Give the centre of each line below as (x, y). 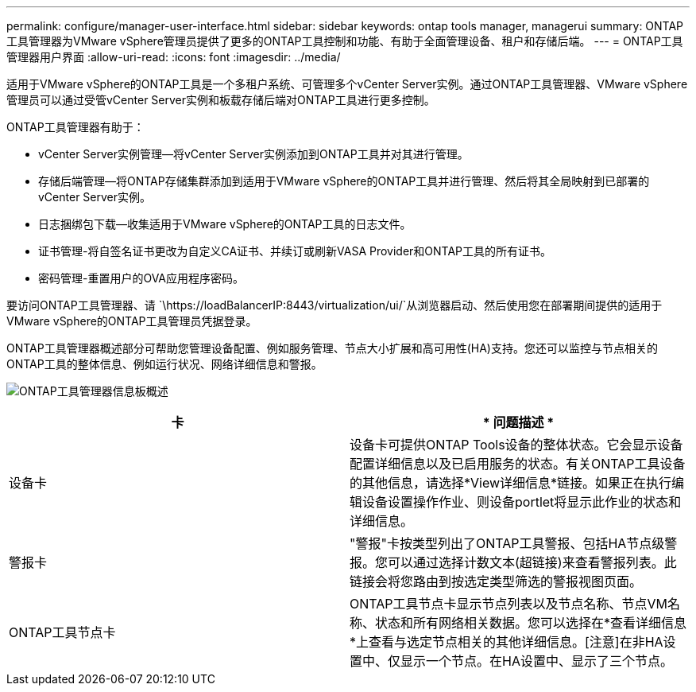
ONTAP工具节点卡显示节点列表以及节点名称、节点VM (509, 604)
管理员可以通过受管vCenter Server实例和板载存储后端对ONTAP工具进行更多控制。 (221, 100)
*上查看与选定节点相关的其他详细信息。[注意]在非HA (507, 642)
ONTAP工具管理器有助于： (75, 127)
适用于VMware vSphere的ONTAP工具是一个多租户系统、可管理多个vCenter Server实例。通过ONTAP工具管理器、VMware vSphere (347, 84)
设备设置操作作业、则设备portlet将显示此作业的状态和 (522, 502)
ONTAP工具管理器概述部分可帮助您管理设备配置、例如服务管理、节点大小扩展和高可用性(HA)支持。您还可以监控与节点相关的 (332, 348)
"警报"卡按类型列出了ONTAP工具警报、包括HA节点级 (507, 543)
